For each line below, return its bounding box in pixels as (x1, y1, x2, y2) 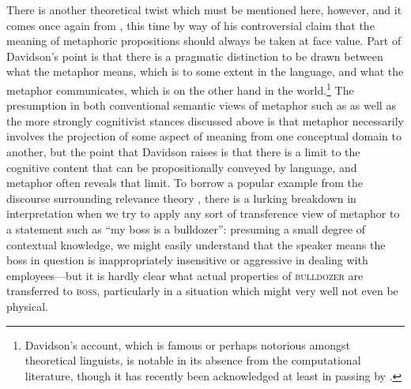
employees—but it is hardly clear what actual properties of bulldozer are (6, 267, 364, 283)
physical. (6, 297, 48, 314)
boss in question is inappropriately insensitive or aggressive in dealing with (6, 252, 368, 268)
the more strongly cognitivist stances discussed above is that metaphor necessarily (6, 112, 404, 129)
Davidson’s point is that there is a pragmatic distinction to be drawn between (6, 47, 383, 64)
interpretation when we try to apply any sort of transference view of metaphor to (6, 205, 400, 222)
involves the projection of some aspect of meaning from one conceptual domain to (6, 128, 402, 144)
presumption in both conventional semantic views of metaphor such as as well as (6, 97, 396, 114)
